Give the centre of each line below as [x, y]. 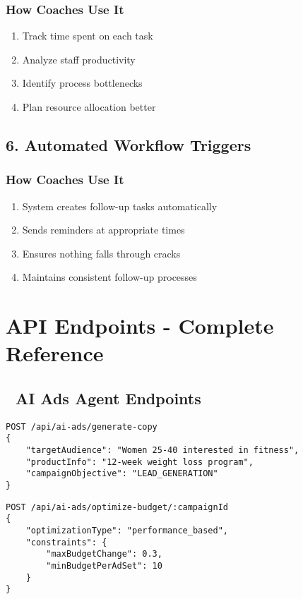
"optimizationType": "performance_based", [127, 530]
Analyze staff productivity [79, 59]
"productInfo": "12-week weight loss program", [139, 462]
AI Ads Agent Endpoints [108, 398]
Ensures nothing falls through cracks [101, 253]
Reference [55, 353]
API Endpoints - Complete [140, 326]
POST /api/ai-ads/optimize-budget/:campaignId [117, 507]
